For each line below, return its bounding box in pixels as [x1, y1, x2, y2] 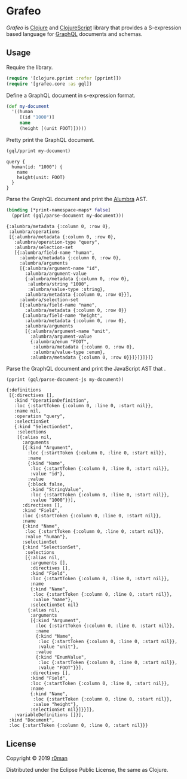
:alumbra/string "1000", [27, 281, 90, 287]
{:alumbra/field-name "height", [22, 313, 103, 319]
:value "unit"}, [38, 644, 79, 650]
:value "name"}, [32, 597, 73, 603]
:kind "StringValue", [30, 487, 84, 493]
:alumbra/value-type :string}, [27, 286, 106, 292]
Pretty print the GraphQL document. [6, 136, 95, 143]
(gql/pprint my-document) [6, 148, 70, 154]
